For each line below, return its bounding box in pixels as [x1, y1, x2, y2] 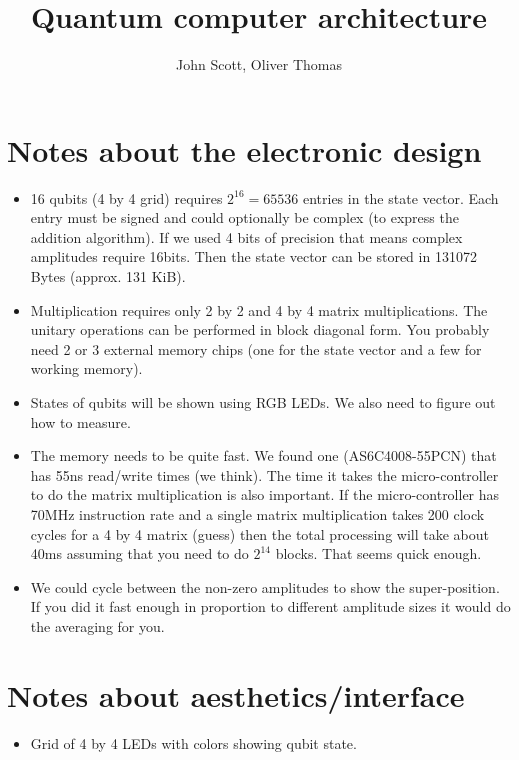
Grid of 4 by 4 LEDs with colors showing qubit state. [30, 732, 357, 753]
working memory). [30, 358, 143, 379]
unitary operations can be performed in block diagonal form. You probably [30, 319, 490, 340]
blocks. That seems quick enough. [275, 543, 482, 564]
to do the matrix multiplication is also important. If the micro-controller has [30, 484, 500, 505]
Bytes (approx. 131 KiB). [30, 266, 186, 287]
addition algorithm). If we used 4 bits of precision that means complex [30, 226, 463, 247]
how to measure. [30, 411, 131, 432]
